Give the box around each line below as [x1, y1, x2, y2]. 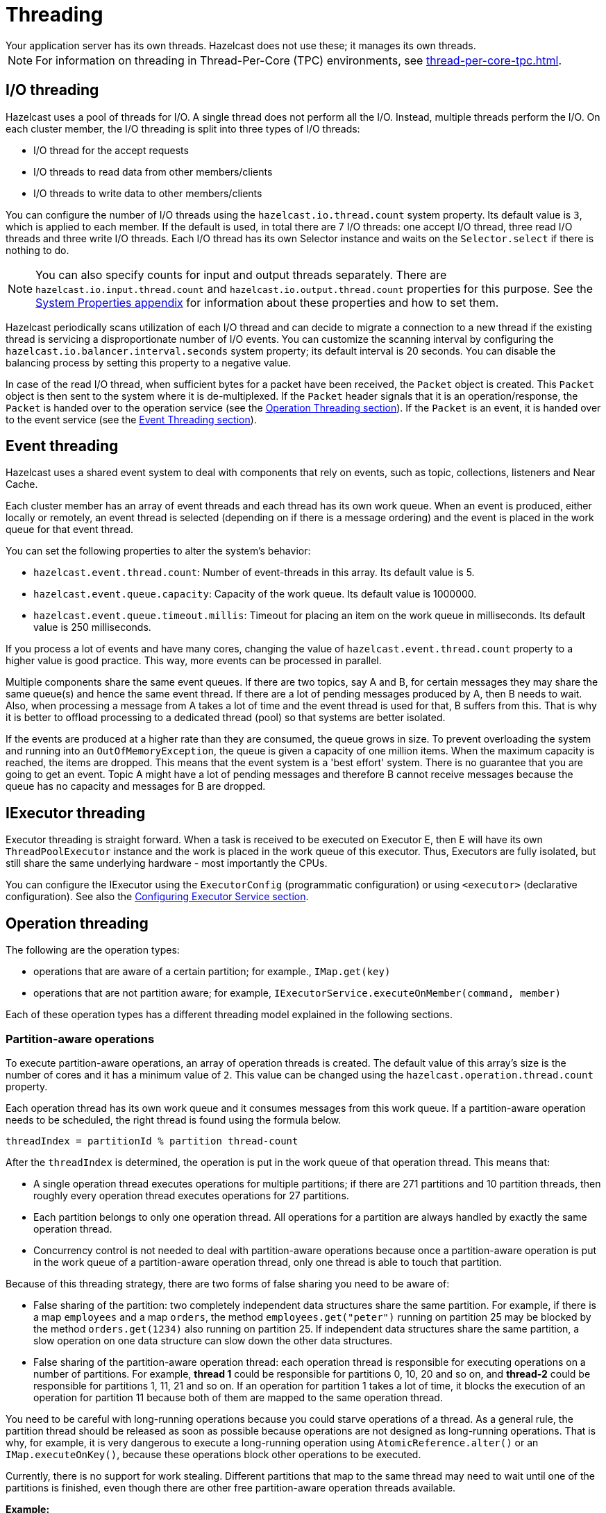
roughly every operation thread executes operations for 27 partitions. [33, 1189, 349, 1201]
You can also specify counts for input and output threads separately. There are [35, 267, 447, 282]
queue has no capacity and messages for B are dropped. [6, 780, 266, 793]
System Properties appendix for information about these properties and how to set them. [35, 295, 499, 310]
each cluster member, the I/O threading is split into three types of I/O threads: [6, 122, 360, 135]
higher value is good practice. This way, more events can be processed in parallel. [6, 654, 382, 667]
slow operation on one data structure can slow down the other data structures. [33, 1334, 393, 1346]
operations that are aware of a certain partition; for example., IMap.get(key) [33, 965, 391, 978]
